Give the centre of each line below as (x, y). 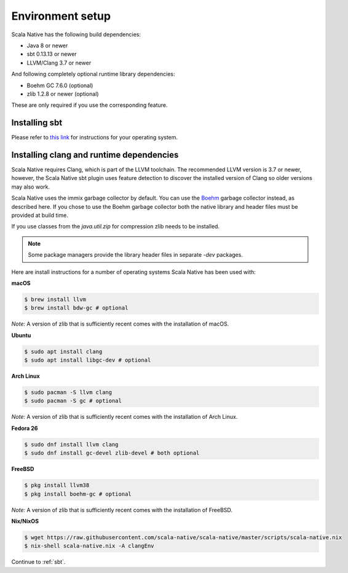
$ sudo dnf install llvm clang (72, 444)
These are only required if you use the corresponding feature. (89, 105)
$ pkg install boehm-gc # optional (78, 494)
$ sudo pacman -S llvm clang (68, 392)
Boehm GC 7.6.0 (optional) (60, 85)
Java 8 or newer (47, 45)
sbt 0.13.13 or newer (52, 54)
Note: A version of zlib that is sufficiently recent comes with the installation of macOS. (120, 324)
